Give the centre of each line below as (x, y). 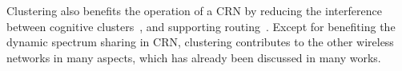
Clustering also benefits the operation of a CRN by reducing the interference (194, 10)
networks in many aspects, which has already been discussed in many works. (194, 57)
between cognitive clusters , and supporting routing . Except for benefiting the (201, 26)
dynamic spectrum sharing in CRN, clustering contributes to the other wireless (200, 42)
